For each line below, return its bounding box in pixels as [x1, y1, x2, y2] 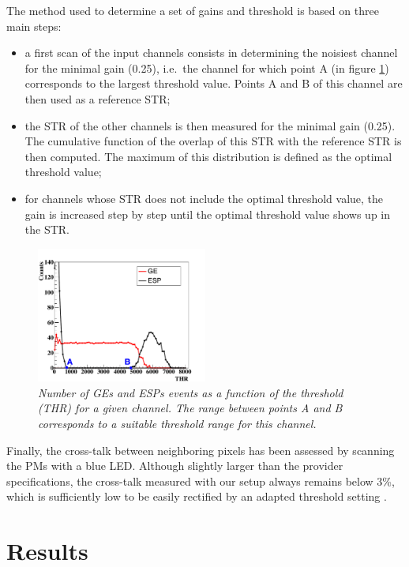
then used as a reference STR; [24, 90, 171, 107]
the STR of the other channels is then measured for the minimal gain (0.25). [24, 117, 396, 133]
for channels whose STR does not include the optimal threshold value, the [24, 190, 384, 206]
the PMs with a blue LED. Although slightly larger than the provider [6, 457, 343, 474]
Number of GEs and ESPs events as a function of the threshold [38, 384, 343, 400]
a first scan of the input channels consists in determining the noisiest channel [24, 44, 398, 61]
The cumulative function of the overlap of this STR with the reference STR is [24, 133, 402, 149]
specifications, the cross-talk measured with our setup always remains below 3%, [6, 472, 395, 489]
